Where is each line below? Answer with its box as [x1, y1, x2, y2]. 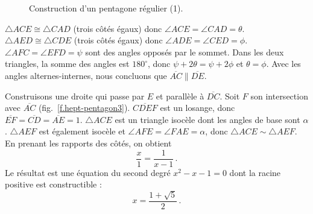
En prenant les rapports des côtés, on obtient [5, 136, 172, 149]
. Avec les [266, 57, 301, 70]
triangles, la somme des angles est [5, 57, 130, 70]
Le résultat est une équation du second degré [5, 166, 171, 178]
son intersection [250, 89, 308, 102]
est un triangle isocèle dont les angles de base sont [115, 113, 300, 125]
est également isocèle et [39, 125, 125, 137]
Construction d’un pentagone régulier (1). [29, 2, 183, 14]
